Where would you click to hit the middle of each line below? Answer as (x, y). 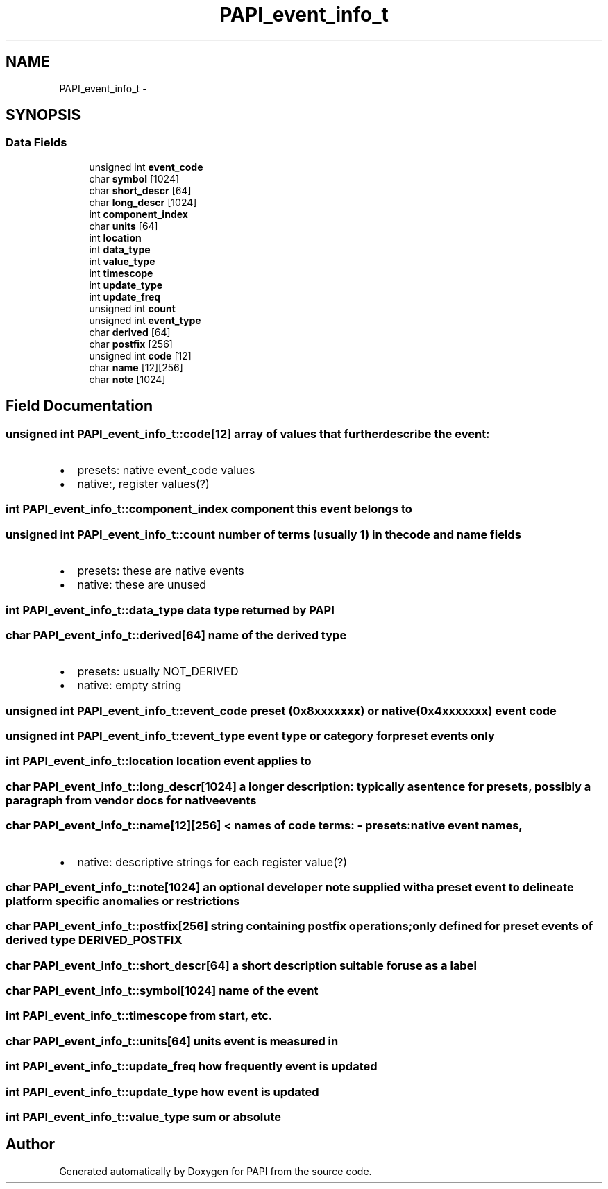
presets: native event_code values (166, 470)
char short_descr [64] (140, 190)
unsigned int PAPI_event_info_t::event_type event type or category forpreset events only (250, 736)
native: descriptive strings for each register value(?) (212, 862)
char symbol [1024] (134, 178)
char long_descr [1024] (143, 202)
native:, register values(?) (143, 484)
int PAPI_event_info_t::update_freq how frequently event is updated (192, 1066)
